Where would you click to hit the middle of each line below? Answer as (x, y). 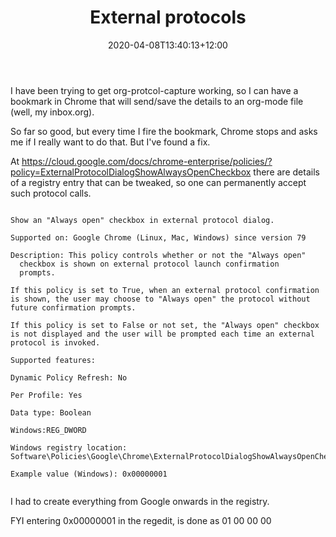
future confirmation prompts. (73, 307)
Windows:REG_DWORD (48, 430)
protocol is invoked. (55, 342)
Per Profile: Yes (46, 395)
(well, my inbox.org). (52, 112)
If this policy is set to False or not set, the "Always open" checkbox (165, 325)
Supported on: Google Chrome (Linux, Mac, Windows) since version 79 (158, 237)
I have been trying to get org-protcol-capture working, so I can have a (154, 90)
